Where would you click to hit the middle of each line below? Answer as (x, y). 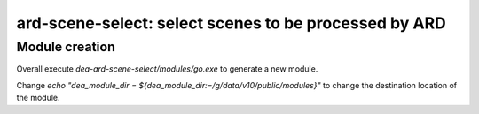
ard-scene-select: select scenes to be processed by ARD (232, 23)
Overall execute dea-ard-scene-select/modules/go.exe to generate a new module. (167, 69)
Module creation (66, 47)
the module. (39, 98)
